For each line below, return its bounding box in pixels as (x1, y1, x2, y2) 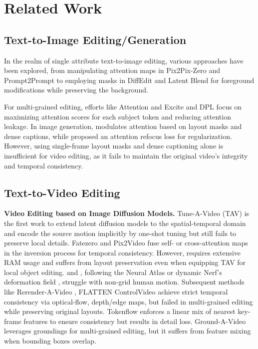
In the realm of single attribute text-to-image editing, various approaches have (4, 55, 244, 65)
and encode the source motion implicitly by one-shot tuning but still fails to (4, 227, 237, 238)
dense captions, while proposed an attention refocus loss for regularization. (4, 130, 232, 141)
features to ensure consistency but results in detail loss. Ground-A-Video (23, 315, 246, 326)
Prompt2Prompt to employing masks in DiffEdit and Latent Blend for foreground (4, 74, 255, 85)
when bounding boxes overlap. (4, 335, 96, 346)
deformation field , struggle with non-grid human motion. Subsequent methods (4, 276, 245, 287)
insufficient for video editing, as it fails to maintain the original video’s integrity (4, 150, 248, 160)
